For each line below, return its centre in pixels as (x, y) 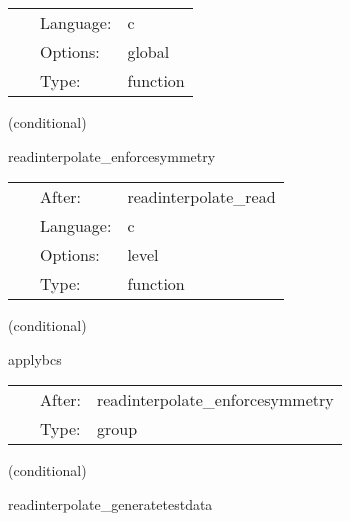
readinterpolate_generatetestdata (110, 503)
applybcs (35, 358)
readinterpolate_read (201, 197)
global (148, 51)
